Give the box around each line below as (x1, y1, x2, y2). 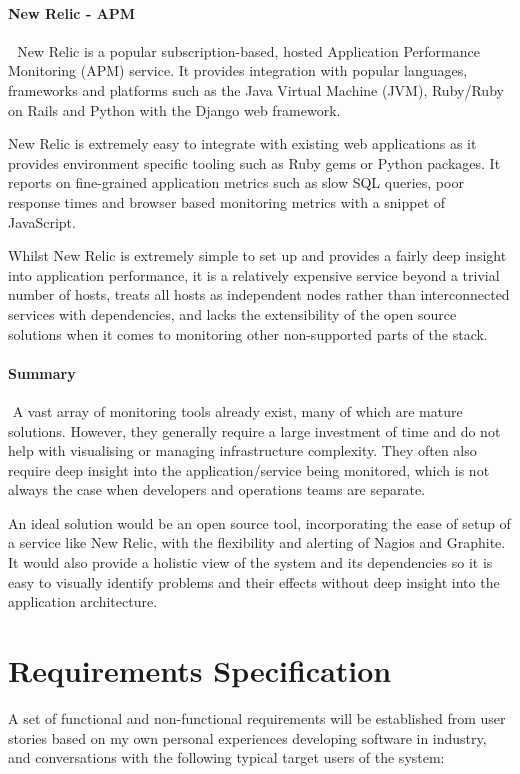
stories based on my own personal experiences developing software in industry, (8, 727, 487, 748)
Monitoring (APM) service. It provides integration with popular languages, (8, 60, 468, 81)
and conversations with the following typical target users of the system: (8, 747, 445, 768)
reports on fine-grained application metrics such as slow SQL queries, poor (8, 172, 464, 193)
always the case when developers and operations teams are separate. (8, 479, 426, 500)
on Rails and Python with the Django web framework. (8, 99, 341, 120)
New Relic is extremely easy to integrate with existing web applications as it (8, 133, 477, 154)
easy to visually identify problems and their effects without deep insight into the (8, 571, 500, 592)
